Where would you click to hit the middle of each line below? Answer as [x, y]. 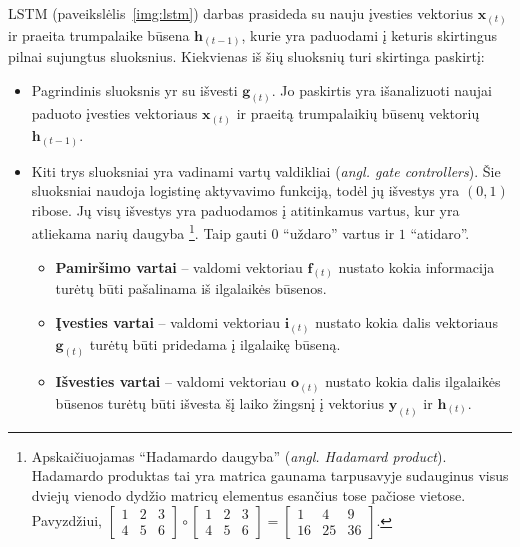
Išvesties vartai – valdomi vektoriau [171, 381]
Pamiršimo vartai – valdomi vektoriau [179, 266]
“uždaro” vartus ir [339, 232]
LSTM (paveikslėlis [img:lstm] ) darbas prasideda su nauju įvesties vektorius [240, 13]
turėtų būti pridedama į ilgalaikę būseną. [215, 343]
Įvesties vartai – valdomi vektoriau [167, 322]
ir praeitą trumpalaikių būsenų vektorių [358, 113]
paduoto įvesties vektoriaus [114, 113]
